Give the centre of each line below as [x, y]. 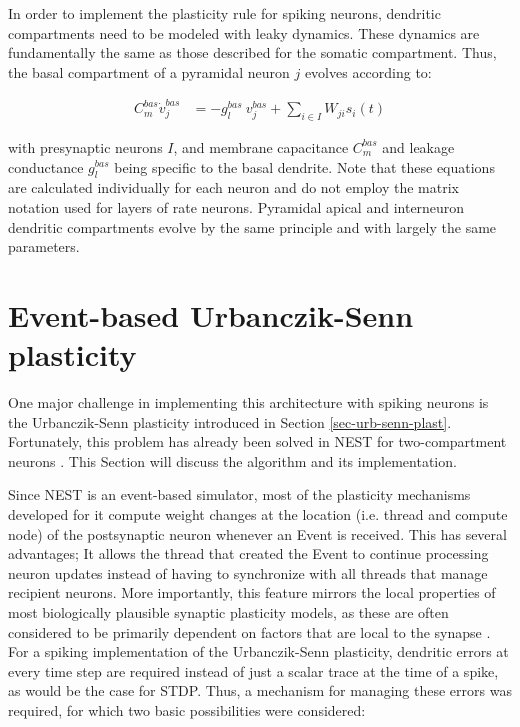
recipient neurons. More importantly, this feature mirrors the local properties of [252, 592]
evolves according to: [368, 71]
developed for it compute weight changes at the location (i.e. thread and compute [258, 513]
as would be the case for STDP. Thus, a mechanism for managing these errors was [260, 690]
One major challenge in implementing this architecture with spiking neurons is [248, 402]
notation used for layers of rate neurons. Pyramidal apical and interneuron [236, 206]
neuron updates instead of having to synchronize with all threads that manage [248, 572]
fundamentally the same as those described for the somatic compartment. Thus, [252, 52]
